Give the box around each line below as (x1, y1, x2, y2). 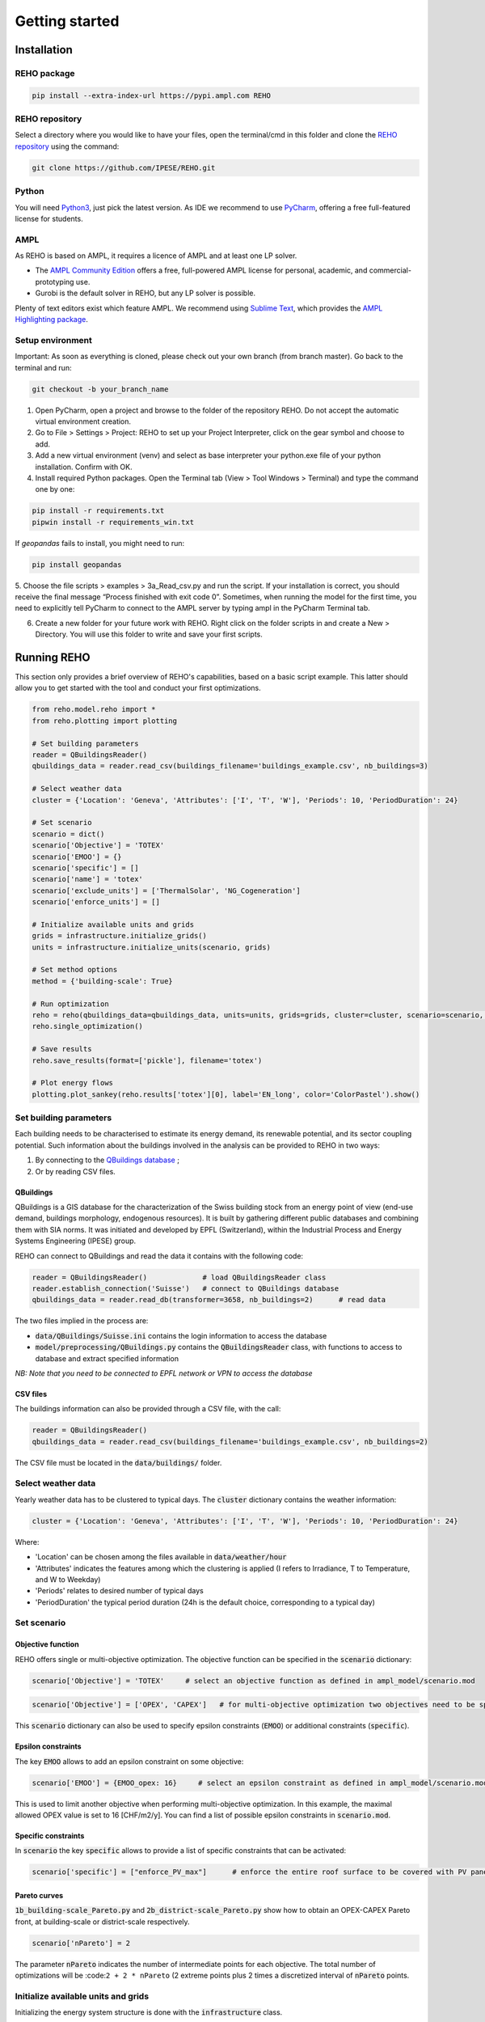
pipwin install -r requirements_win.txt (32, 518, 194, 527)
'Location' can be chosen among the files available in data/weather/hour (35, 1552, 287, 1562)
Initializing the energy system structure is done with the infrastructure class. (15, 2007, 283, 2017)
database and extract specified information (35, 1353, 179, 1363)
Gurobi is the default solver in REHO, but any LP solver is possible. (35, 288, 256, 298)
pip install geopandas (32, 560, 122, 569)
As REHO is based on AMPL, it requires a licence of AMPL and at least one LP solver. (15, 251, 297, 260)
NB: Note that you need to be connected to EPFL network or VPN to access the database (15, 1368, 313, 1378)
